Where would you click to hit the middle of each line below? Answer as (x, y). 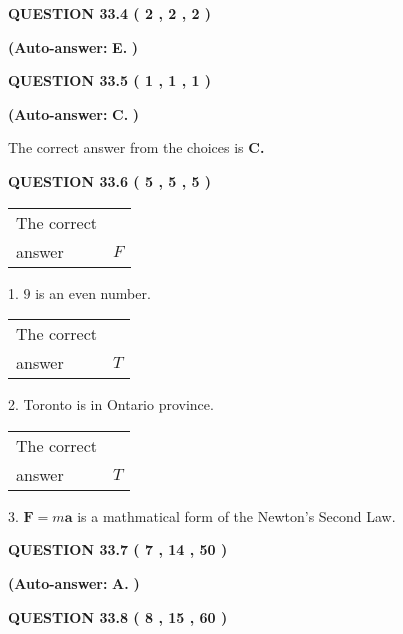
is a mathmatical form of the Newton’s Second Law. (236, 515)
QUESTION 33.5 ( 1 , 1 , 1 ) (110, 80)
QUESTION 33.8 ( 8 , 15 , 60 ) (118, 616)
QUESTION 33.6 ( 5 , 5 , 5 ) (110, 180)
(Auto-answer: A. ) (74, 582)
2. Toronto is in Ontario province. (111, 404)
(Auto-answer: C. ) (74, 113)
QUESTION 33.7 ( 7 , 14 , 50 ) (118, 549)
